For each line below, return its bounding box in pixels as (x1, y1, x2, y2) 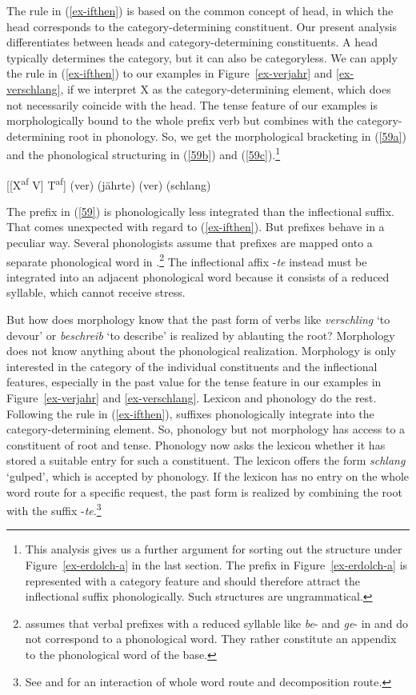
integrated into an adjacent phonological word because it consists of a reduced (6, 268, 390, 285)
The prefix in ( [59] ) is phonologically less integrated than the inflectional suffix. (6, 202, 394, 219)
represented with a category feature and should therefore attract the (25, 572, 360, 589)
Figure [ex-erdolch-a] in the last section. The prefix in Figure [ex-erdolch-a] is (25, 557, 408, 573)
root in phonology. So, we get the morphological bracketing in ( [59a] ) (68, 127, 406, 144)
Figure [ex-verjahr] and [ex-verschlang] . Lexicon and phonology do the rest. (6, 389, 377, 406)
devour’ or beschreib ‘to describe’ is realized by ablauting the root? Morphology (6, 326, 395, 343)
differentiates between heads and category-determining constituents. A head (6, 34, 378, 50)
